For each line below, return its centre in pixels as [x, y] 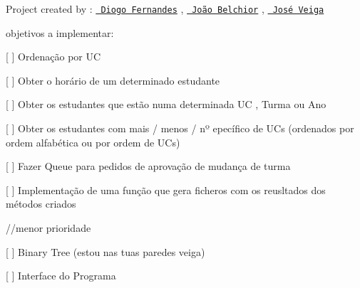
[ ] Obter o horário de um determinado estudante [113, 80]
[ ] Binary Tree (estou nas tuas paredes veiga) [106, 251]
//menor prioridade [48, 228]
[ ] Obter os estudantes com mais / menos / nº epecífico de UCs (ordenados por [180, 128]
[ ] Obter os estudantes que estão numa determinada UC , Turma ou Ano [166, 104]
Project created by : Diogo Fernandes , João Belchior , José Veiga [165, 9]
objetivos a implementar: [60, 32]
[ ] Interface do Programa [61, 276]
